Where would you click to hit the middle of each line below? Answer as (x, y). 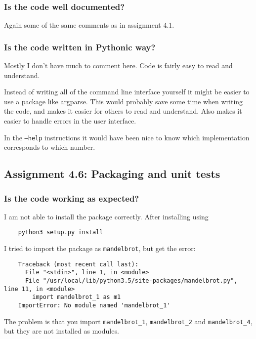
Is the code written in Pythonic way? (80, 47)
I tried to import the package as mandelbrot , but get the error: (100, 248)
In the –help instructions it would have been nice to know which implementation (127, 137)
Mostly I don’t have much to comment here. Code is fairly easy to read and (118, 65)
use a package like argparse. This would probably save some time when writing (124, 101)
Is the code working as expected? (72, 198)
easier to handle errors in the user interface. (70, 121)
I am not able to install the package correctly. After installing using (106, 216)
